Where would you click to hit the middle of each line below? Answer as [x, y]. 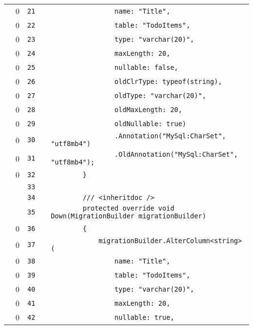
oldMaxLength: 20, [148, 109]
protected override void [128, 208]
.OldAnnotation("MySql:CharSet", [176, 154]
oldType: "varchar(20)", [160, 95]
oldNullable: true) [150, 123]
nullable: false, [146, 67]
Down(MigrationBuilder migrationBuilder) [128, 216]
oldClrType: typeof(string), [168, 81]
